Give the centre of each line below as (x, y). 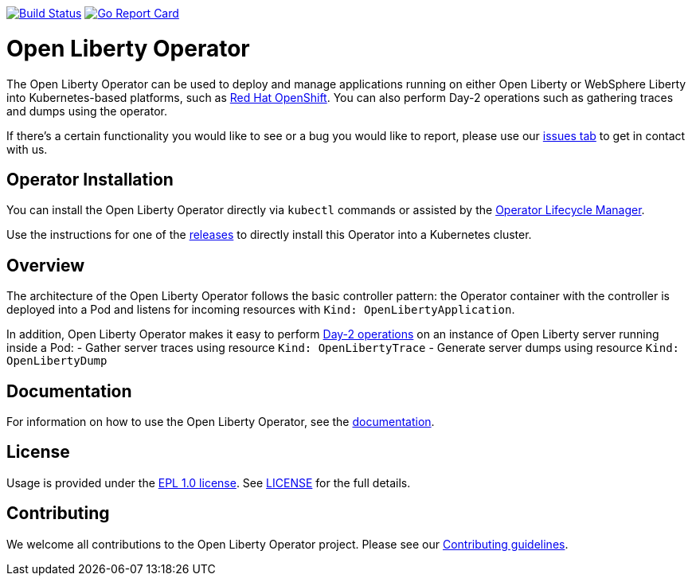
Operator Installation (90, 179)
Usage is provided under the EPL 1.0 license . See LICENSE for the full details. (209, 482)
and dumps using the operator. (87, 111)
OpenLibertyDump (57, 361)
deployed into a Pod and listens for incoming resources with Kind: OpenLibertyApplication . (261, 310)
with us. (27, 149)
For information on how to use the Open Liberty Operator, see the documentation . (221, 422)
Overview (46, 265)
